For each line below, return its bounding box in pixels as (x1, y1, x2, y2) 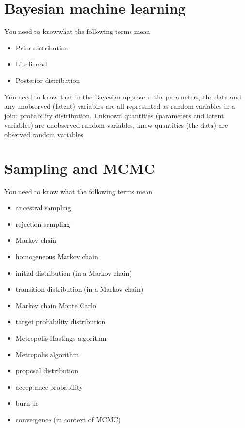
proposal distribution (16, 365, 79, 376)
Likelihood (16, 59, 47, 69)
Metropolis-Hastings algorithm (16, 332, 107, 343)
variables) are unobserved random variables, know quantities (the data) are (4, 120, 228, 130)
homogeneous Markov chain (16, 251, 98, 261)
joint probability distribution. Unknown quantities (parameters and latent (4, 110, 224, 120)
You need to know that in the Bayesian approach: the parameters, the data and (4, 91, 241, 101)
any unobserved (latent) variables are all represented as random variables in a (4, 101, 235, 111)
